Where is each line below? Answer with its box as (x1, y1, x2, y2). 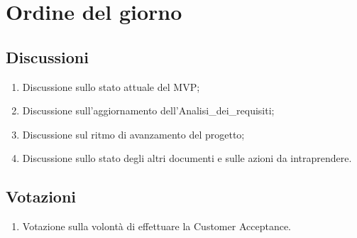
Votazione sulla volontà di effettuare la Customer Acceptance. (22, 219, 291, 234)
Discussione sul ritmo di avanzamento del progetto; (22, 126, 245, 141)
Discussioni (6, 45, 89, 67)
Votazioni (6, 185, 77, 207)
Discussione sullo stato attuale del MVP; (22, 79, 200, 94)
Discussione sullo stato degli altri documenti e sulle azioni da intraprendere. (22, 151, 352, 166)
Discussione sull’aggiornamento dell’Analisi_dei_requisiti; (22, 103, 275, 118)
